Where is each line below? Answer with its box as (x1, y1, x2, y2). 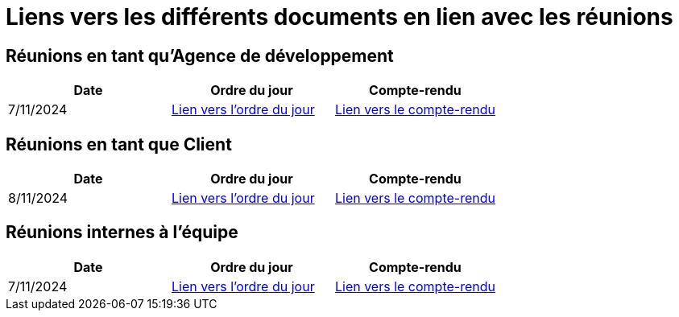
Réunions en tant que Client (6, 134, 232, 154)
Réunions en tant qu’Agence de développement (6, 45, 394, 66)
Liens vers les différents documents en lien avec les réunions (6, 3, 673, 31)
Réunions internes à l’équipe (6, 222, 238, 243)
